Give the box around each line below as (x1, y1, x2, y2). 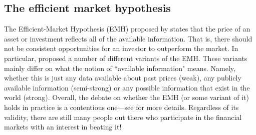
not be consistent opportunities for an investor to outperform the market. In (4, 43, 238, 53)
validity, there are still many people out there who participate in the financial (4, 111, 242, 122)
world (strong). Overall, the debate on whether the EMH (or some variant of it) (4, 92, 249, 102)
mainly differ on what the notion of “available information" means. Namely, (4, 62, 235, 73)
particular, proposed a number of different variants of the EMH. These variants (4, 52, 247, 63)
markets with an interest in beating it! (4, 121, 122, 132)
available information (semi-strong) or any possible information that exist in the (4, 82, 250, 92)
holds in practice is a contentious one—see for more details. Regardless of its (4, 101, 239, 112)
